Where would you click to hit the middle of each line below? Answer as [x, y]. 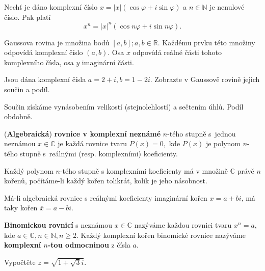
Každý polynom [29, 170]
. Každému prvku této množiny [206, 42]
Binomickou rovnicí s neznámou [58, 225]
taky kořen [21, 208]
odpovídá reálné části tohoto [177, 52]
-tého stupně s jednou [202, 133]
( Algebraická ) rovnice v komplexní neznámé [83, 133]
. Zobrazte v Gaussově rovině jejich [205, 79]
